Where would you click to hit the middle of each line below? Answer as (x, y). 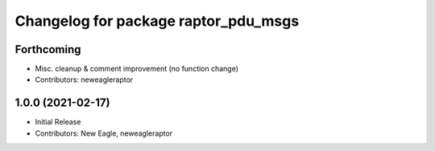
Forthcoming (48, 49)
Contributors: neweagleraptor (84, 80)
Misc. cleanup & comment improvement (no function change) (137, 69)
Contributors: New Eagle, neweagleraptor (104, 133)
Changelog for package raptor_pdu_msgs (157, 21)
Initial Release (58, 122)
